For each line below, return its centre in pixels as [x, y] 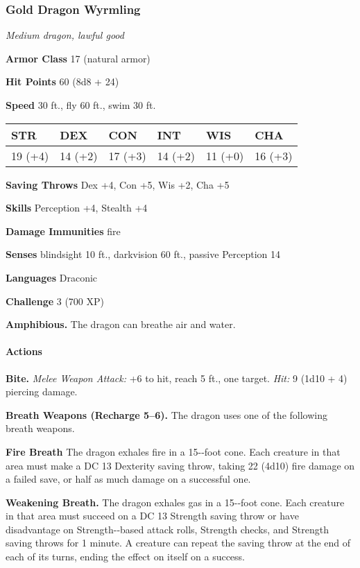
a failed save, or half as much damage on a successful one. [128, 479]
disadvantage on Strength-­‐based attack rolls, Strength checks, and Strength [167, 529]
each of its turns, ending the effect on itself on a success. [126, 557]
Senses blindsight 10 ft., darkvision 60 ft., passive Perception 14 [143, 254]
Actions [24, 351]
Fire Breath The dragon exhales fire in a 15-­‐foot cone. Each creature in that [173, 451]
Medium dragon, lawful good [65, 35]
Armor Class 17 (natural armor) [78, 58]
